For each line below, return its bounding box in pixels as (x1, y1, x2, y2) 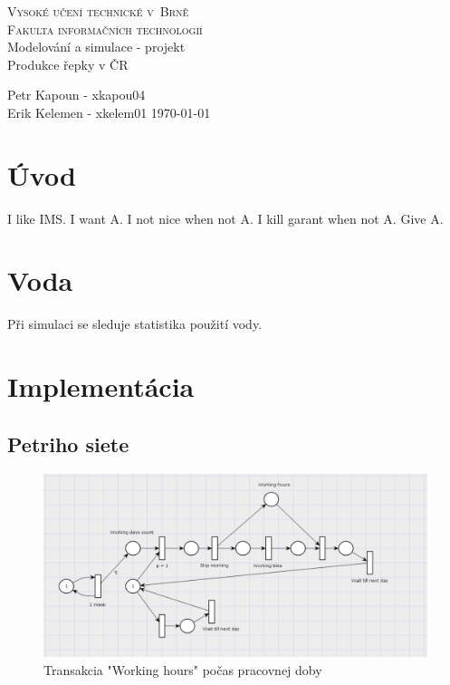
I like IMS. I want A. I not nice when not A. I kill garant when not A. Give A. (7, 208, 444, 227)
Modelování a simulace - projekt (7, 37, 186, 56)
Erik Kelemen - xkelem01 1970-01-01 (7, 102, 211, 121)
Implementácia (7, 368, 195, 405)
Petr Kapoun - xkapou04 (7, 85, 146, 104)
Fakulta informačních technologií (7, 19, 203, 38)
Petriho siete (7, 429, 129, 458)
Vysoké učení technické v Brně (7, 2, 189, 20)
